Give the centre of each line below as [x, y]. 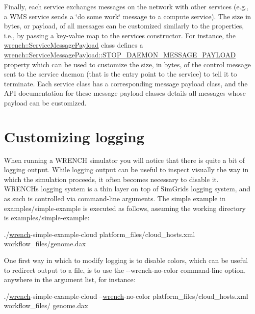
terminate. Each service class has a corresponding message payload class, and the [126, 83]
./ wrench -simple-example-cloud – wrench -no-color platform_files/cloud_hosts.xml [126, 296]
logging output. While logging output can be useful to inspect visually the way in [126, 170]
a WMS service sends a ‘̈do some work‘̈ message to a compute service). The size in [127, 16]
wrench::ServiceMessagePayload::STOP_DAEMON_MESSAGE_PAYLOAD [120, 54]
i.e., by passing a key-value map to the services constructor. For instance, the [120, 35]
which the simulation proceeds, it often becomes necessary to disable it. [111, 179]
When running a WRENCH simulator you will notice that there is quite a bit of [125, 160]
